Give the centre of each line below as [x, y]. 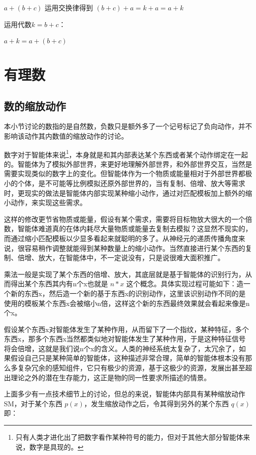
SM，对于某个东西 [33, 403]
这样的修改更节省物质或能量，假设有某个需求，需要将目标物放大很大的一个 [125, 219]
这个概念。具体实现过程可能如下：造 [185, 284]
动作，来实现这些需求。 [48, 202]
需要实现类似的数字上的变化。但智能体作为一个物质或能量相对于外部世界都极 [128, 173]
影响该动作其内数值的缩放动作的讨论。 [66, 136]
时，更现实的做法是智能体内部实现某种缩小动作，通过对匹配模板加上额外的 [125, 193]
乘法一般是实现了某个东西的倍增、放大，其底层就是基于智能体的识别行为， [125, 274]
